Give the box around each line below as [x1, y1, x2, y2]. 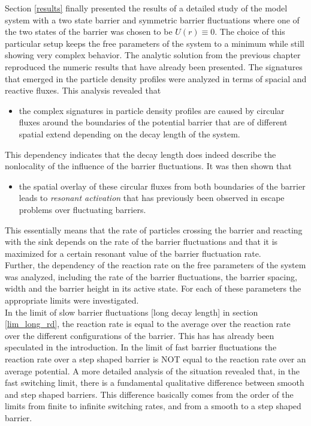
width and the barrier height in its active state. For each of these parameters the [5, 282, 301, 295]
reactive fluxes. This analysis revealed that [5, 84, 161, 97]
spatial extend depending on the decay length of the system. [19, 127, 240, 140]
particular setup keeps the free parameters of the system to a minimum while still [5, 37, 304, 49]
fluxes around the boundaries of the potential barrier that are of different [19, 116, 288, 128]
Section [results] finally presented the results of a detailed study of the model [5, 2, 288, 14]
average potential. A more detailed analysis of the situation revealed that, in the [5, 364, 300, 377]
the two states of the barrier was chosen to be [5, 25, 173, 38]
